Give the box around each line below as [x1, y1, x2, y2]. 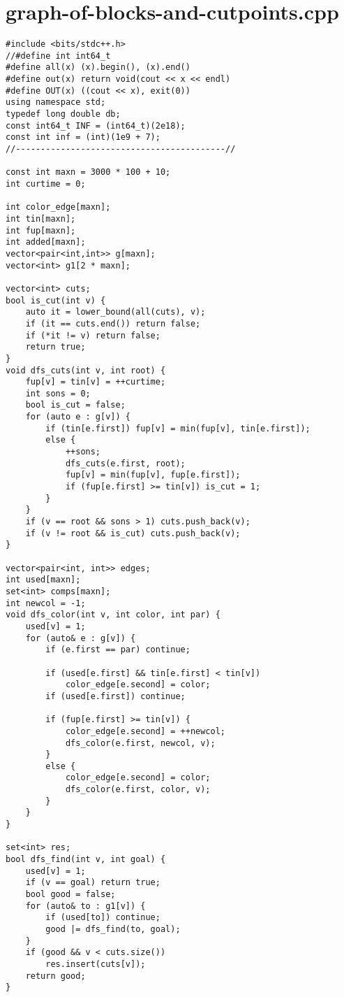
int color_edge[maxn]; [6, 202, 111, 213]
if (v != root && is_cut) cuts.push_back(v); [25, 528, 241, 538]
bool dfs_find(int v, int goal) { [6, 854, 166, 865]
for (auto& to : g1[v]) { [25, 901, 146, 911]
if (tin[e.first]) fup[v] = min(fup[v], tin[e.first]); [45, 423, 311, 433]
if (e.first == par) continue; [45, 645, 190, 655]
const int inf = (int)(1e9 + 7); [6, 132, 160, 143]
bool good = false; [25, 889, 116, 900]
